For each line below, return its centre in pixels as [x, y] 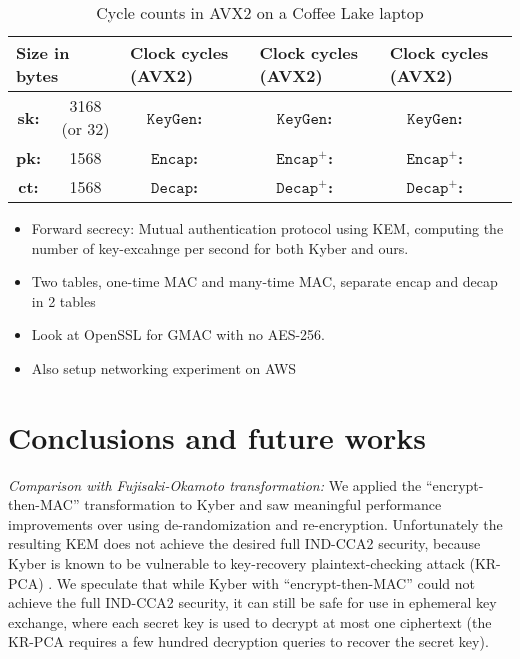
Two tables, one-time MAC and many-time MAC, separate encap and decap [264, 281]
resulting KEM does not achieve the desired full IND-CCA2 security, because [244, 543]
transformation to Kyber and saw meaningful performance [263, 504]
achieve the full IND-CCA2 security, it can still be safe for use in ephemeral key [252, 602]
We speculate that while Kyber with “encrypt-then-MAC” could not [266, 582]
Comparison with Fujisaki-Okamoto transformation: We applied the [215, 484]
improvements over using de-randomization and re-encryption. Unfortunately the [255, 523]
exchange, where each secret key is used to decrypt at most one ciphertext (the [250, 621]
